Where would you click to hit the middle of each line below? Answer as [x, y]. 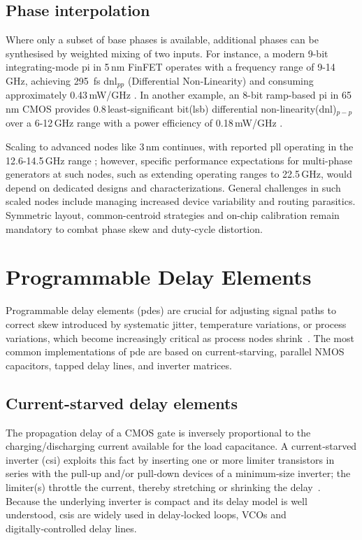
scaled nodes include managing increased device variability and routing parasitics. [181, 201]
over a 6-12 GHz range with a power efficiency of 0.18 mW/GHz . [144, 123]
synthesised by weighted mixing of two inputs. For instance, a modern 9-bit [167, 53]
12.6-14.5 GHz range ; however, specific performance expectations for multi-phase [179, 160]
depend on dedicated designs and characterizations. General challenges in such [173, 187]
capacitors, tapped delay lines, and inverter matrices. [119, 365]
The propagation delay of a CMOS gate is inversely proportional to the [158, 432]
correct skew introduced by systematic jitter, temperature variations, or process [176, 324]
